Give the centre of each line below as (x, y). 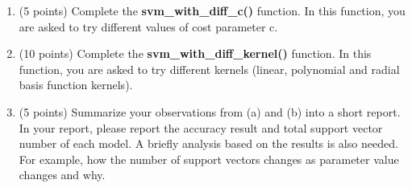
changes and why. (62, 175)
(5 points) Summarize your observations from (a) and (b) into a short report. (210, 111)
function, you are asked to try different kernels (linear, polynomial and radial (209, 69)
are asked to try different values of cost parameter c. (148, 26)
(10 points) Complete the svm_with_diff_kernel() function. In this (195, 53)
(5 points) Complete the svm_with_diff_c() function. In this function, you (212, 10)
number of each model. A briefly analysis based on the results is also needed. (208, 143)
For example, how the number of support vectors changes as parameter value (209, 159)
